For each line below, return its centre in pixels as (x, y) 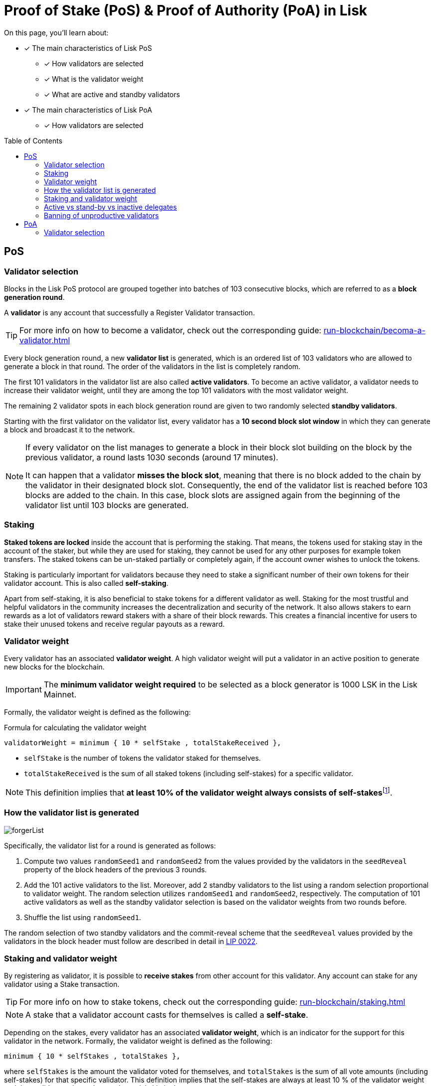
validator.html (45, 340)
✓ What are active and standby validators (112, 94)
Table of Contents (33, 140)
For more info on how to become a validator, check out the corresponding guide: (170, 330)
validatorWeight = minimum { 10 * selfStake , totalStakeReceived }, (143, 743)
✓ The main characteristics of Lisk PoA (88, 110)
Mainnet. (60, 695)
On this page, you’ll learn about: (56, 32)
